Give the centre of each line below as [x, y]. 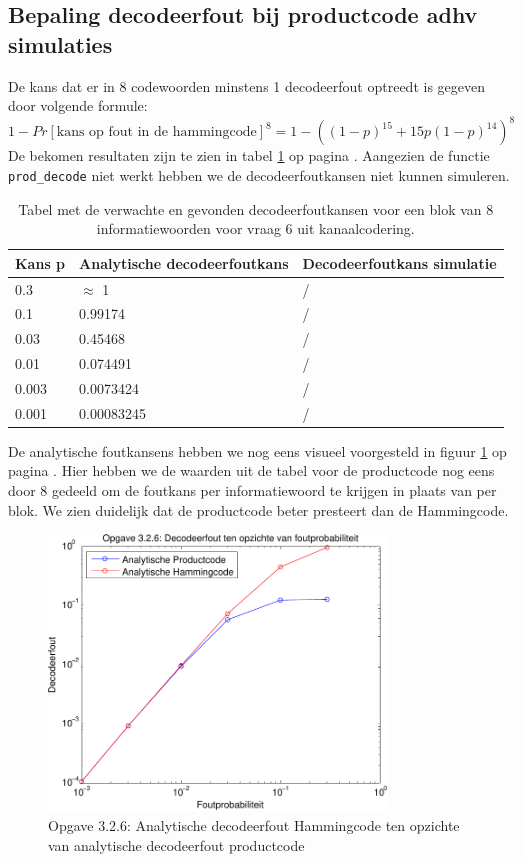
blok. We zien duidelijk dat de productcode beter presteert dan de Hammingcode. [258, 509]
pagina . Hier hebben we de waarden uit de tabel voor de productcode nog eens [251, 470]
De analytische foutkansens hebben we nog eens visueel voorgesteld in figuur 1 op [257, 450]
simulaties [60, 43]
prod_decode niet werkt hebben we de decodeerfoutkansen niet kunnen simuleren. [259, 174]
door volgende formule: [78, 105]
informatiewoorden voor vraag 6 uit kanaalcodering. [255, 228]
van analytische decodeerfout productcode [176, 844]
